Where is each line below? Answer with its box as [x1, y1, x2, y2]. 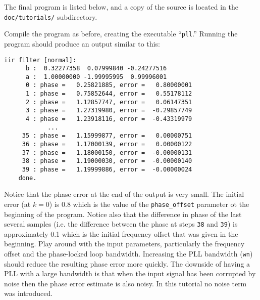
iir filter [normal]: [4, 56, 77, 64]
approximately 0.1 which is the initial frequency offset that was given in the [4, 228, 238, 239]
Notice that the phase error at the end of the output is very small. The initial [4, 189, 244, 199]
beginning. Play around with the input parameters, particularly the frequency [4, 238, 245, 249]
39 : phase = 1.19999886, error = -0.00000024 [22, 166, 192, 174]
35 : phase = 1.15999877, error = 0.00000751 [22, 132, 192, 140]
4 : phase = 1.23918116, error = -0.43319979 [25, 115, 192, 123]
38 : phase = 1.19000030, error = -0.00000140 [22, 157, 192, 165]
